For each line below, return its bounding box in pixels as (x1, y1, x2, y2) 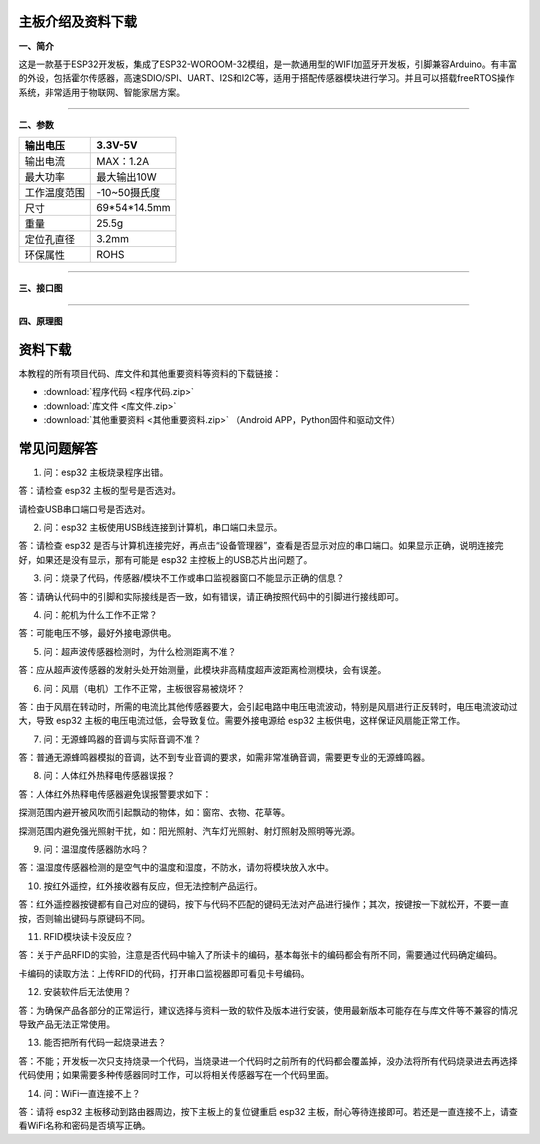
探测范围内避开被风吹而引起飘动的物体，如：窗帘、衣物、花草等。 (18, 806, 290, 819)
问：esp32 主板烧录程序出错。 (43, 466, 169, 478)
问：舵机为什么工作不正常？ (43, 608, 158, 620)
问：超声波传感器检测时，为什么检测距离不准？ (43, 645, 237, 657)
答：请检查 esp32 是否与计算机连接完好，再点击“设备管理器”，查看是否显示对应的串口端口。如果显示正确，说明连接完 (18, 540, 504, 552)
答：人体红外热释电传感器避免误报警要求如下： (18, 788, 212, 800)
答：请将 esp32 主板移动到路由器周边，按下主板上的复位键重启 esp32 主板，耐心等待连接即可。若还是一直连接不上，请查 (18, 1105, 519, 1117)
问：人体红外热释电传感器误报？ (43, 770, 175, 782)
